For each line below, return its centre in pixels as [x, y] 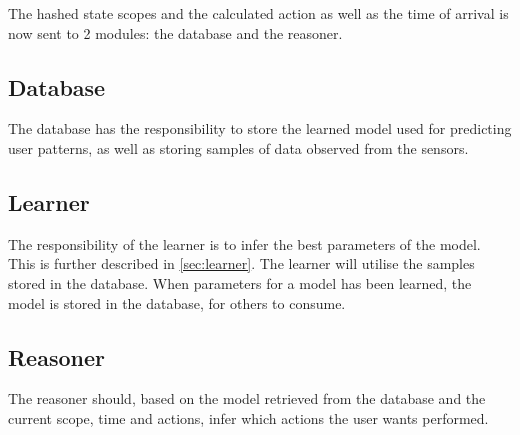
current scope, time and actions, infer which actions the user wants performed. [248, 417]
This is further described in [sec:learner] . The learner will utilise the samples [241, 263]
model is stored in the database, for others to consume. [177, 302]
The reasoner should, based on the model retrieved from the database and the [247, 398]
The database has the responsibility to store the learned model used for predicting [260, 128]
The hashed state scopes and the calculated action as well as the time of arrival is [258, 13]
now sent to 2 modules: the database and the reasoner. [175, 32]
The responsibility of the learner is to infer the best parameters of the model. [244, 243]
